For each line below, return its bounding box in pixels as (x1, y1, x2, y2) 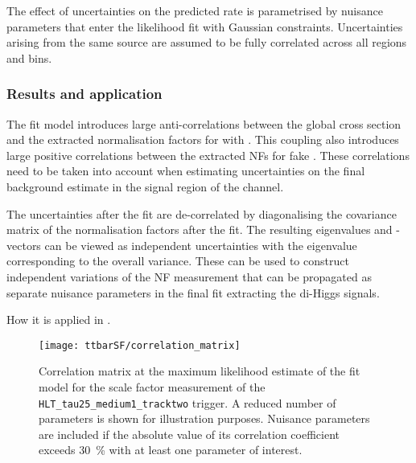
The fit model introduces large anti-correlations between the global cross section (6, 115, 402, 132)
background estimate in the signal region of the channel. (6, 178, 284, 195)
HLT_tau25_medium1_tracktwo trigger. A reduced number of (39, 394, 336, 411)
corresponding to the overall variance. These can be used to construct (6, 252, 349, 269)
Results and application (6, 84, 163, 104)
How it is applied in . (6, 311, 111, 328)
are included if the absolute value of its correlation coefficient (39, 425, 340, 442)
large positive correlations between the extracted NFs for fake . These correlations (6, 146, 410, 163)
